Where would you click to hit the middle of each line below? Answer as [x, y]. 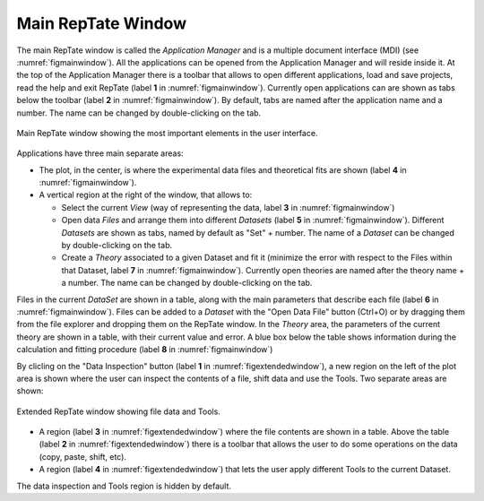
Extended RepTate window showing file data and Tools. [119, 411]
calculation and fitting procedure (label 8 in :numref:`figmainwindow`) [145, 350]
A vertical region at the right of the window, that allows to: [146, 195]
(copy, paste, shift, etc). [83, 456]
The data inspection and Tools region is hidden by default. [124, 486]
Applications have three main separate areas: [100, 153]
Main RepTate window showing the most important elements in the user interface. [167, 133]
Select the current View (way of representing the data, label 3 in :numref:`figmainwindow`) [228, 207]
